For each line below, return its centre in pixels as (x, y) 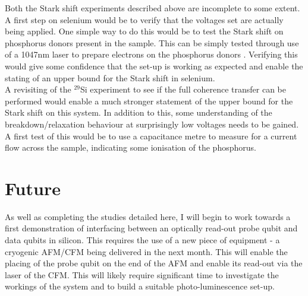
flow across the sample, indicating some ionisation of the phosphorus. (131, 147)
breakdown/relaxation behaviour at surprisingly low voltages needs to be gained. (152, 124)
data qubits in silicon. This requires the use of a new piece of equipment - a (142, 240)
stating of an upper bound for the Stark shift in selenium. (110, 77)
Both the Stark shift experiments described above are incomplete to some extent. (153, 8)
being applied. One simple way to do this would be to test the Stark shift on (144, 31)
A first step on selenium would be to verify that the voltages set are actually (144, 19)
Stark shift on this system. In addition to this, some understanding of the (139, 112)
